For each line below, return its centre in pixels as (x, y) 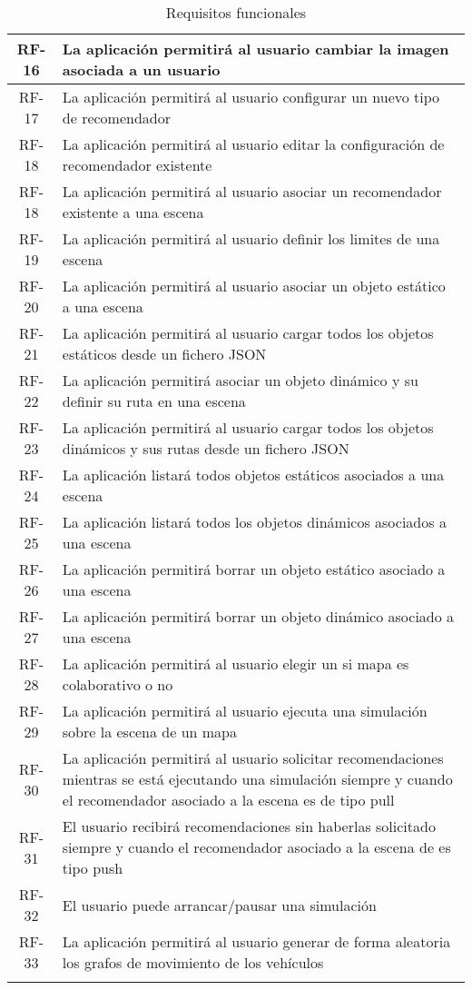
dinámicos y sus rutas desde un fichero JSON (206, 448)
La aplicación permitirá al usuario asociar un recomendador (252, 191)
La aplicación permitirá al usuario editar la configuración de (253, 144)
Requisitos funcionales (236, 12)
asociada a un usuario (141, 69)
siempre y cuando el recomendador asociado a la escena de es (256, 847)
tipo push (93, 868)
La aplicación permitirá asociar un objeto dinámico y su (240, 380)
